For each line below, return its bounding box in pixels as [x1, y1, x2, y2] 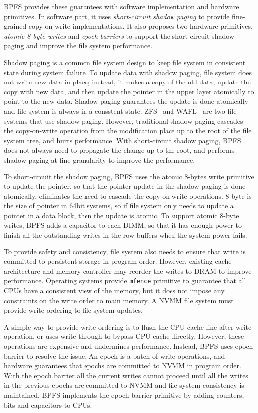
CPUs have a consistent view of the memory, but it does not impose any [4, 285, 225, 296]
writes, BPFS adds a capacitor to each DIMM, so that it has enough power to [4, 220, 242, 230]
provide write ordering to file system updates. [4, 305, 143, 315]
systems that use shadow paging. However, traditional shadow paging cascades [4, 115, 243, 126]
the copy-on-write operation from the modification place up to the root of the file [4, 125, 252, 136]
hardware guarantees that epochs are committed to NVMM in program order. [4, 360, 241, 371]
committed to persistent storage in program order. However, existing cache [4, 256, 232, 266]
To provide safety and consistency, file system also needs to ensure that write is [4, 246, 246, 256]
